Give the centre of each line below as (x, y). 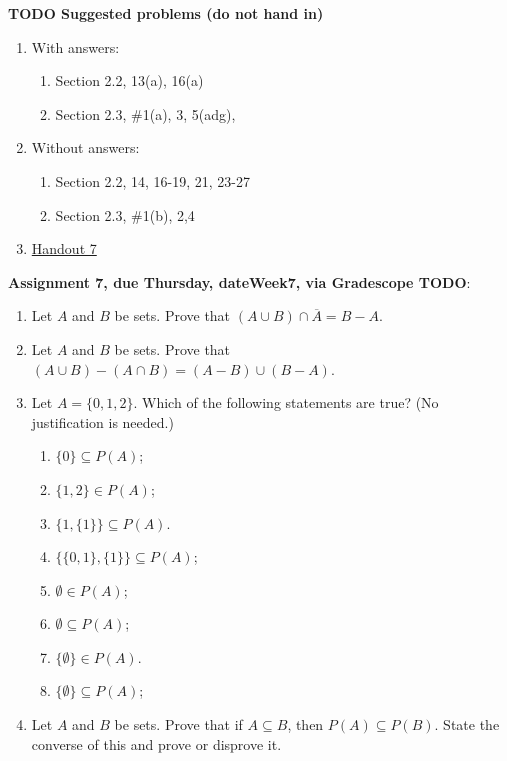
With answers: (75, 46)
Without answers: (85, 147)
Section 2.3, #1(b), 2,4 (125, 214)
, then (305, 724)
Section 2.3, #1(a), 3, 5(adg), (145, 113)
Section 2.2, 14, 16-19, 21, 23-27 (153, 180)
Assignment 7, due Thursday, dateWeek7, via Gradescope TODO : (239, 281)
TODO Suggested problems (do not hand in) (166, 13)
